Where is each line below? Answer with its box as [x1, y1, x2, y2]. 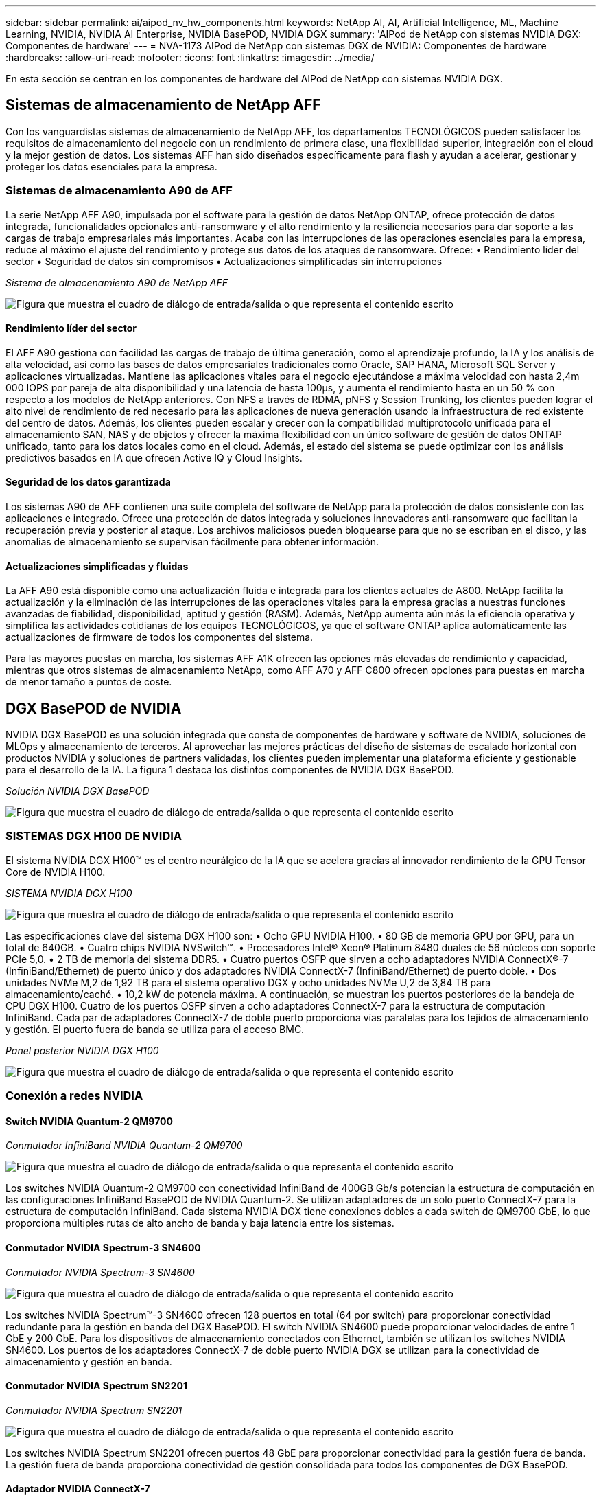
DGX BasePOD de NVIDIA [5, 699, 182, 717]
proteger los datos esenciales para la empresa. [5, 160, 217, 172]
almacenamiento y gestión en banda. [5, 1355, 172, 1367]
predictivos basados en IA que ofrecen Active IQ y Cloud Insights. [5, 451, 303, 464]
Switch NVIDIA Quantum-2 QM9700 [5, 1115, 173, 1127]
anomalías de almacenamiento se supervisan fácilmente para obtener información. [5, 536, 379, 548]
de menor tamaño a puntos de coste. [5, 676, 172, 688]
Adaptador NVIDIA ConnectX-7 [5, 1483, 150, 1495]
